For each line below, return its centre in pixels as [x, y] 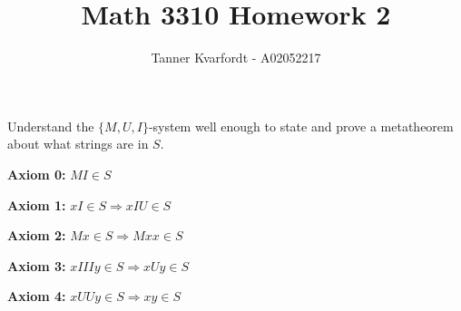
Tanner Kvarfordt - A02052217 [236, 58]
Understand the [51, 126]
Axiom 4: [37, 296]
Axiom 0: [37, 174]
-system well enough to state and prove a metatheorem [301, 126]
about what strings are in [78, 144]
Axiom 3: [37, 265]
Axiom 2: [37, 235]
